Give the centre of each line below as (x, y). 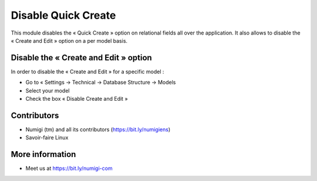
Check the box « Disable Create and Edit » (77, 99)
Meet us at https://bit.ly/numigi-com (69, 168)
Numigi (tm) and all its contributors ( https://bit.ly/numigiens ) (98, 129)
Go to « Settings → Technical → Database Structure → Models (101, 83)
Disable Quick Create (63, 15)
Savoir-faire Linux (47, 138)
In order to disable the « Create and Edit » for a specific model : (87, 71)
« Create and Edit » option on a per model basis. (69, 40)
